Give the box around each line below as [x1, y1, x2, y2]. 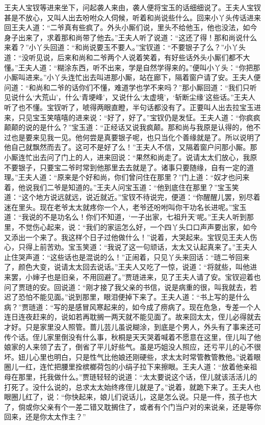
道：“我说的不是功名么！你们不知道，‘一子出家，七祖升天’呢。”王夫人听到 [4, 211, 247, 222]
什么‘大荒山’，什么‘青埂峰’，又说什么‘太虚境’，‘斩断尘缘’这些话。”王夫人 [18, 92, 255, 102]
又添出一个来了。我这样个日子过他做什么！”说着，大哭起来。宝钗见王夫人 [4, 231, 250, 242]
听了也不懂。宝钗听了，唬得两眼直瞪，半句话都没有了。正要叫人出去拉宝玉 [4, 101, 254, 112]
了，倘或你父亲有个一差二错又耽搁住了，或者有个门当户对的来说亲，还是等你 [4, 401, 261, 412]
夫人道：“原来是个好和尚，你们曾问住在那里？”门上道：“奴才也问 [25, 172, 243, 182]
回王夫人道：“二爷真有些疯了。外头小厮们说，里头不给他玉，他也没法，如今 [4, 22, 257, 33]
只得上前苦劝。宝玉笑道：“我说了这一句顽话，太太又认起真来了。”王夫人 [18, 242, 257, 252]
